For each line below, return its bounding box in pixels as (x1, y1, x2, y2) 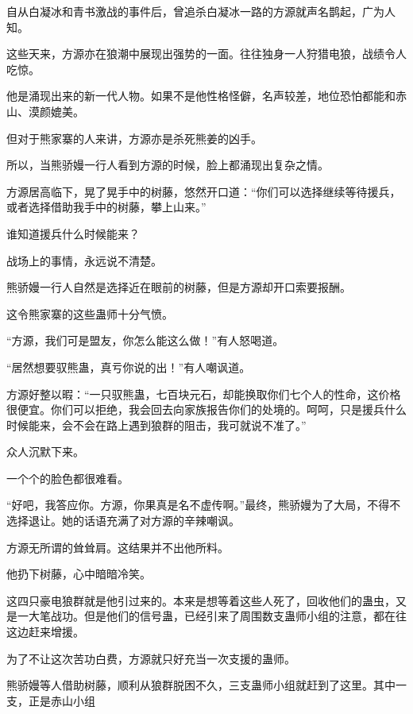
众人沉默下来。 (6, 443, 84, 460)
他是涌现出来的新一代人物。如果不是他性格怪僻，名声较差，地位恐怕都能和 (6, 87, 396, 104)
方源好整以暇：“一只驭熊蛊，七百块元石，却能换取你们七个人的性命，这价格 (6, 385, 401, 402)
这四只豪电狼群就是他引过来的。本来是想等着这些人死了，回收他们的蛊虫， (6, 592, 396, 608)
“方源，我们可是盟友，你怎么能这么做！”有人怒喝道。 (6, 332, 284, 349)
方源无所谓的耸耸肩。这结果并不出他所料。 (6, 538, 229, 555)
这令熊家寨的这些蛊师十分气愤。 (6, 305, 173, 322)
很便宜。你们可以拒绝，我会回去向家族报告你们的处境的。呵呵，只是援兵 (6, 401, 384, 418)
